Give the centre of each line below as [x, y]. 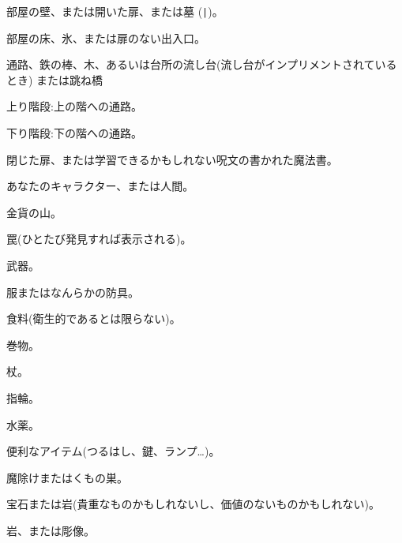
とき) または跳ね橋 [55, 79]
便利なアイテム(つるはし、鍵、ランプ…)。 [113, 451]
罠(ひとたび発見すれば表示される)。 [99, 239]
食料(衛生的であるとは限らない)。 [94, 318]
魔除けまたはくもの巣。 [67, 477]
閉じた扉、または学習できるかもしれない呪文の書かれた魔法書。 [172, 159]
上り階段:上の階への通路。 [74, 106]
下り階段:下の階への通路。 [74, 133]
